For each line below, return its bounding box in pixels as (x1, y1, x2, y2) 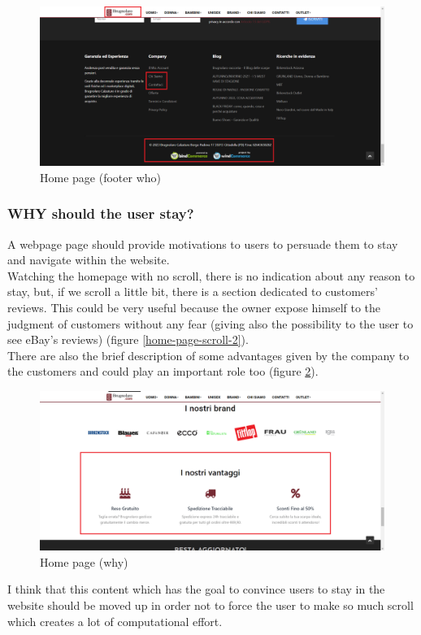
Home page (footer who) (40, 168, 161, 185)
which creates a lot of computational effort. (7, 612, 223, 629)
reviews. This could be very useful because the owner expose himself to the (7, 299, 381, 316)
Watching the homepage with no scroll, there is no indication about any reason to (7, 267, 415, 284)
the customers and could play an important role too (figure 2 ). (7, 363, 319, 380)
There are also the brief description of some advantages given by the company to (7, 346, 410, 363)
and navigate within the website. (7, 251, 170, 268)
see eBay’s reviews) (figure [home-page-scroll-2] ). (7, 331, 249, 348)
